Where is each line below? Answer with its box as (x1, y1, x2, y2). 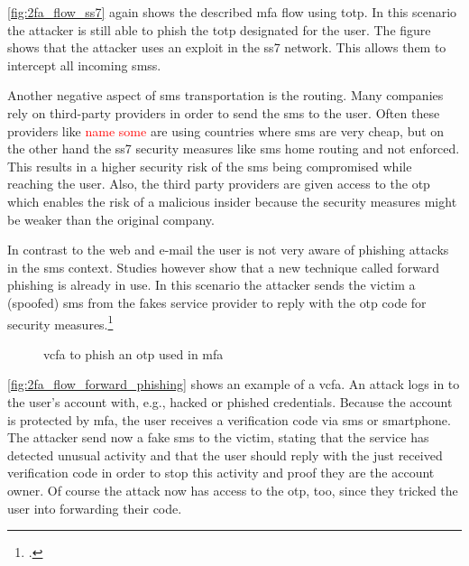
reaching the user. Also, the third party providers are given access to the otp (7, 174, 430, 193)
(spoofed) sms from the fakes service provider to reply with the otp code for (7, 292, 427, 311)
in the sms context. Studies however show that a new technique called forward (7, 257, 440, 276)
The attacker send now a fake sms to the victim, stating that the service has (7, 428, 429, 447)
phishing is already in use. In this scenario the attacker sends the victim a (7, 275, 416, 294)
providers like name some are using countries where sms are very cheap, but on (7, 121, 445, 140)
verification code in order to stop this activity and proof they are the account (7, 463, 435, 482)
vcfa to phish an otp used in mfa (43, 344, 224, 363)
